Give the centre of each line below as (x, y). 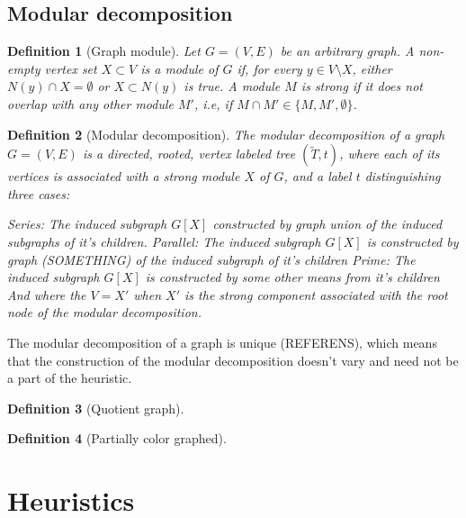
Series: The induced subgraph (87, 224)
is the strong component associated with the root (316, 294)
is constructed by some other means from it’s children (292, 277)
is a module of (179, 68)
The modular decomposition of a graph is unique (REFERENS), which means (222, 342)
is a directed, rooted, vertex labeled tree (189, 154)
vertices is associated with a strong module (124, 176)
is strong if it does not (362, 86)
